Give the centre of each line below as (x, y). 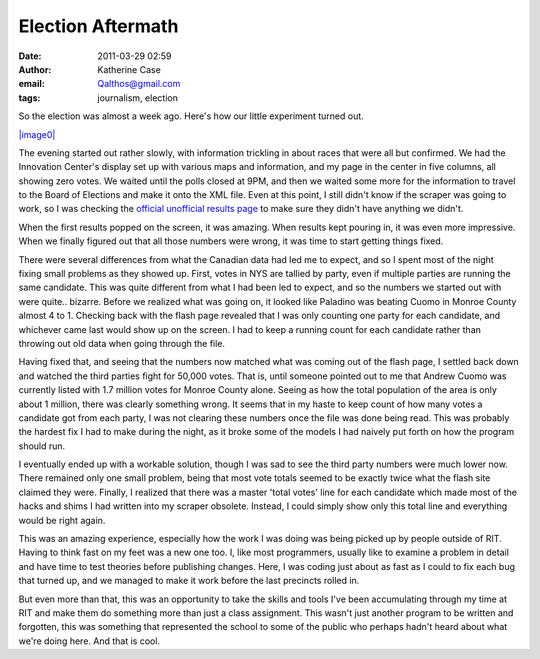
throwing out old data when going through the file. (121, 343)
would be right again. (62, 520)
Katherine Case (129, 69)
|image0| (37, 134)
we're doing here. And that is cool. (89, 641)
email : (31, 84)
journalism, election (138, 97)
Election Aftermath (98, 26)
